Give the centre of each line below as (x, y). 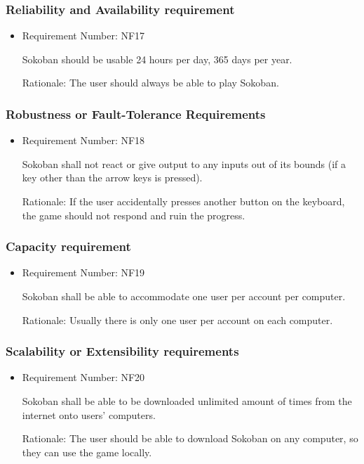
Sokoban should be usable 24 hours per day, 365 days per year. (157, 59)
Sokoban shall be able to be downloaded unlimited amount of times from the (187, 401)
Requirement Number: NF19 (83, 272)
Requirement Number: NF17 (83, 36)
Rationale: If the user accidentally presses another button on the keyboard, (183, 201)
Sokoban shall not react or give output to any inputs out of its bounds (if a (184, 163)
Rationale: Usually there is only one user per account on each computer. (177, 320)
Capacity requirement (68, 246)
